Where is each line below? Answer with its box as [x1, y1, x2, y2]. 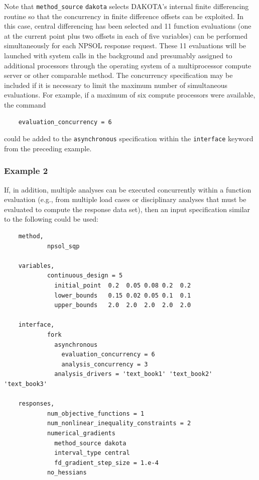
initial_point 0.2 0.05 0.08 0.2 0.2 [54, 282, 191, 289]
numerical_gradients [47, 429, 115, 437]
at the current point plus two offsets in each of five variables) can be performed [4, 30, 248, 41]
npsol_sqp [47, 242, 80, 250]
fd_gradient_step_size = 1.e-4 [54, 459, 159, 466]
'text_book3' [4, 380, 47, 388]
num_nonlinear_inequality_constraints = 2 [47, 420, 191, 427]
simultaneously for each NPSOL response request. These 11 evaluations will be [4, 40, 246, 51]
